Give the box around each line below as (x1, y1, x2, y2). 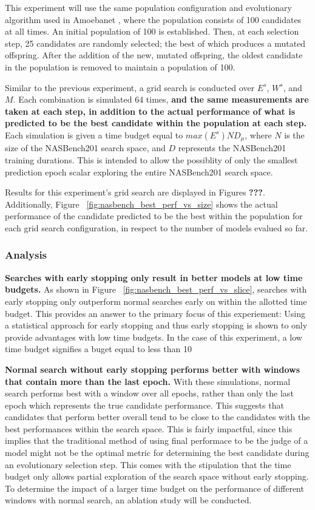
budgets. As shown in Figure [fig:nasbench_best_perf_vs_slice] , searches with (5, 283, 307, 296)
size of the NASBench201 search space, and (5, 141, 166, 154)
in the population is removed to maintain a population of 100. (5, 60, 235, 73)
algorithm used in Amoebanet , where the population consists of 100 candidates (5, 13, 302, 25)
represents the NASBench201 (178, 141, 286, 154)
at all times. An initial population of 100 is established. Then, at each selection (5, 25, 299, 38)
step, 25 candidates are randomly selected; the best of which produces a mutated (5, 36, 306, 49)
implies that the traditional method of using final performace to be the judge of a (5, 434, 308, 447)
